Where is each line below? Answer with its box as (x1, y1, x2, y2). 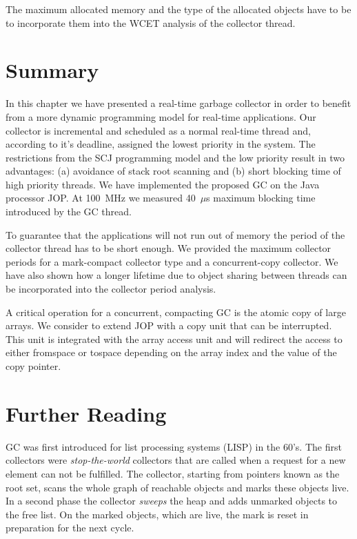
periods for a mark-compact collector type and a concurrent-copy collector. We (6, 254, 338, 268)
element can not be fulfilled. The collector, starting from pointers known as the (6, 466, 340, 480)
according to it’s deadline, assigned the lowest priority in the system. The (6, 137, 316, 151)
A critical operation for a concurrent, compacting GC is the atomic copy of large (6, 304, 346, 319)
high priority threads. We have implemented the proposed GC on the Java (6, 177, 320, 191)
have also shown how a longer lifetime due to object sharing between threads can (6, 268, 347, 282)
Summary (6, 56, 99, 84)
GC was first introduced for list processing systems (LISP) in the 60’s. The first (6, 439, 342, 453)
